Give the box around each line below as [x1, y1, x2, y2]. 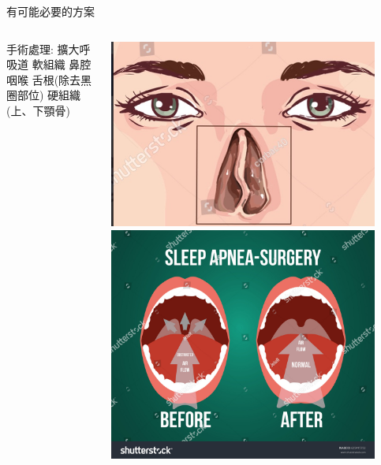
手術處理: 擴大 [6, 40, 80, 57]
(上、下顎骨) [6, 102, 70, 118]
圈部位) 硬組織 [6, 87, 81, 103]
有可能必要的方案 [6, 3, 95, 19]
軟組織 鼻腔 [32, 56, 92, 73]
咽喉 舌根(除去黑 [6, 71, 92, 87]
